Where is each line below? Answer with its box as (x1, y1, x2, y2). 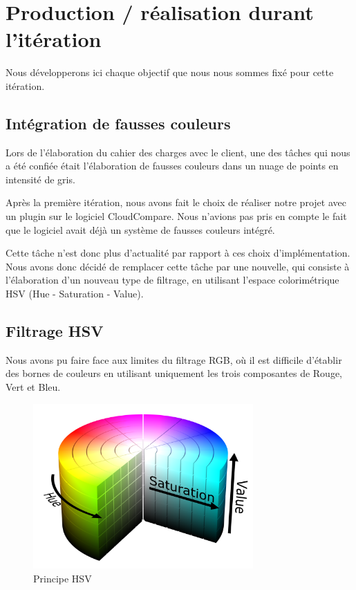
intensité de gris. (6, 172, 75, 186)
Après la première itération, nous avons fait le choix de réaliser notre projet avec (6, 195, 346, 210)
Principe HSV (33, 571, 92, 585)
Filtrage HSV (6, 320, 104, 342)
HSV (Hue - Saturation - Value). (6, 286, 144, 301)
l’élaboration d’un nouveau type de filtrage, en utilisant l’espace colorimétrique (6, 273, 339, 287)
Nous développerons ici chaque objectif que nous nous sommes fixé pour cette (6, 65, 334, 80)
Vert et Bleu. (6, 380, 61, 394)
